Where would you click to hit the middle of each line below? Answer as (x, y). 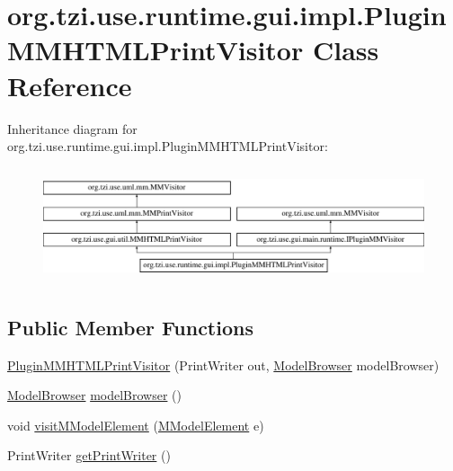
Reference (70, 85)
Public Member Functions (130, 327)
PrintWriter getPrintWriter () (89, 455)
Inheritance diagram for (72, 128)
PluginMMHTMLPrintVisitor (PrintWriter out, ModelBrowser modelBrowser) (223, 364)
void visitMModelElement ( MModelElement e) (136, 425)
